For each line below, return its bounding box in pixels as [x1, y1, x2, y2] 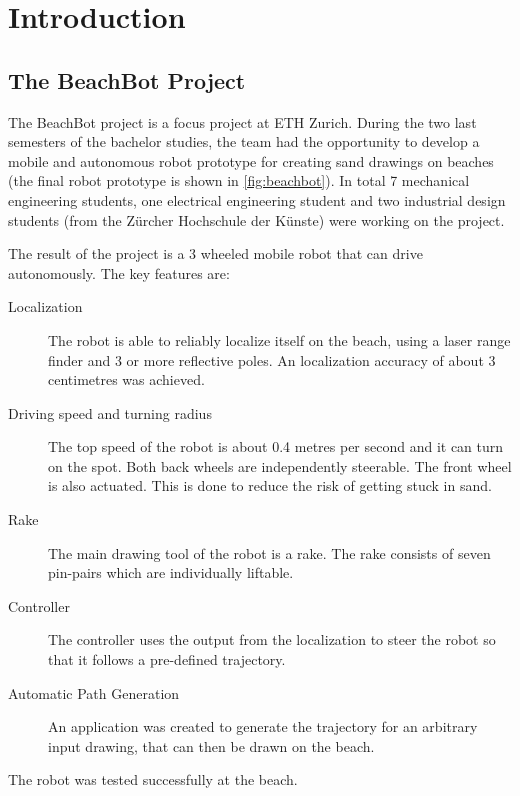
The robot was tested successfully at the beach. [8, 769, 298, 790]
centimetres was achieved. [48, 369, 205, 390]
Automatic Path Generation [8, 682, 180, 703]
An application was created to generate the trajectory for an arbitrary [48, 716, 478, 737]
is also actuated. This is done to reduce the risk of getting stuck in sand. [48, 475, 492, 496]
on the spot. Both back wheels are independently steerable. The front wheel [48, 455, 512, 476]
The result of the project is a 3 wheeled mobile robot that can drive [8, 243, 423, 264]
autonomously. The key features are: [8, 262, 230, 283]
